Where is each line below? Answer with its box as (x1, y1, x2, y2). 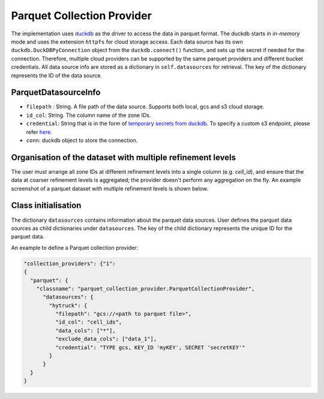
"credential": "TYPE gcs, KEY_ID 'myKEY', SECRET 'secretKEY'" (55, 344, 245, 350)
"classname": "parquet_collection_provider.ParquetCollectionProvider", (36, 285, 255, 292)
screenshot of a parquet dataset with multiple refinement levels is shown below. (11, 185, 208, 192)
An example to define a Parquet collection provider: (11, 244, 139, 251)
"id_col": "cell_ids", (55, 319, 122, 326)
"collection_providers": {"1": (23, 260, 116, 267)
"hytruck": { (49, 302, 88, 309)
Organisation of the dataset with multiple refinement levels (11, 152, 236, 162)
